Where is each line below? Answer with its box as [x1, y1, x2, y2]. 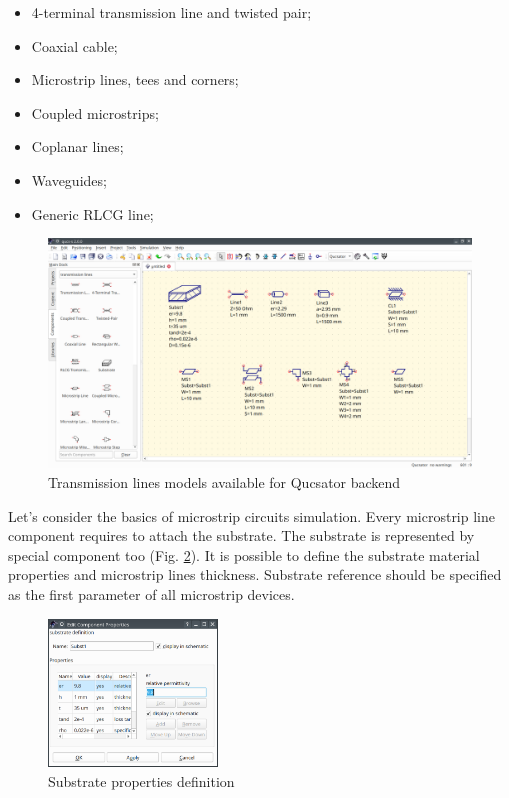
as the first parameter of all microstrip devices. [8, 583, 295, 604]
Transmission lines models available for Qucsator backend [48, 471, 401, 492]
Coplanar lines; [31, 136, 124, 157]
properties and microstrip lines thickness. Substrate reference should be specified [8, 564, 502, 585]
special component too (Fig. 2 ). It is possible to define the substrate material [8, 544, 480, 565]
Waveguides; [31, 169, 107, 190]
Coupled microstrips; [31, 102, 159, 123]
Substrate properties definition [48, 770, 235, 791]
